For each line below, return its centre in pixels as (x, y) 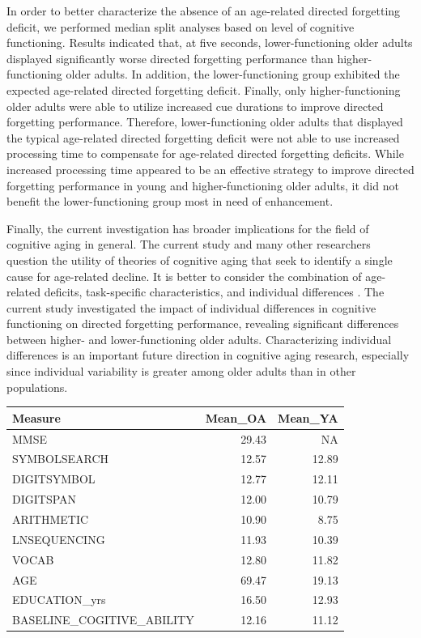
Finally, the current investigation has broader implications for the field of (188, 228)
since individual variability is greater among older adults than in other (181, 371)
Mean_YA (308, 417)
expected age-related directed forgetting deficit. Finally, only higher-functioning (204, 89)
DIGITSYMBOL (54, 479)
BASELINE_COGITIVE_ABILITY (103, 620)
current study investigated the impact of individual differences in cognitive (191, 307)
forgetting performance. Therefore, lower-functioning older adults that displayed (205, 122)
